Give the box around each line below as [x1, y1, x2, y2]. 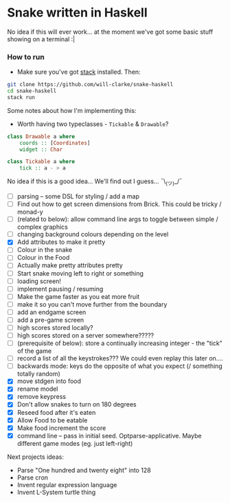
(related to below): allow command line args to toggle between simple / [16, 215, 218, 223]
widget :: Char [19, 146, 63, 153]
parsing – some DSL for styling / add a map [16, 192, 139, 201]
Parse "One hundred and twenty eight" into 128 [16, 466, 151, 474]
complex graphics [16, 223, 69, 232]
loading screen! [16, 277, 62, 285]
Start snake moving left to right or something [16, 269, 144, 277]
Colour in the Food [16, 254, 70, 262]
